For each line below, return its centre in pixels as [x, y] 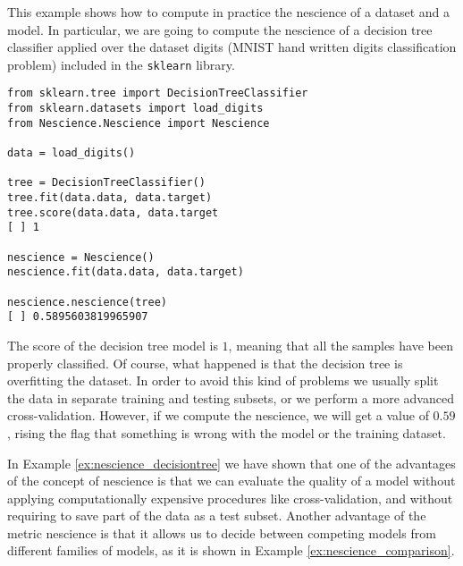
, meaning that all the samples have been [341, 345]
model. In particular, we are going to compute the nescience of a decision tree [220, 29]
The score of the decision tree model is [113, 345]
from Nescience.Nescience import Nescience [139, 123]
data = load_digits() [72, 153]
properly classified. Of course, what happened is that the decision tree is [205, 363]
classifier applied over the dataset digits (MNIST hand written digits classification [232, 47]
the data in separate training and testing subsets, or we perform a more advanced [231, 397]
